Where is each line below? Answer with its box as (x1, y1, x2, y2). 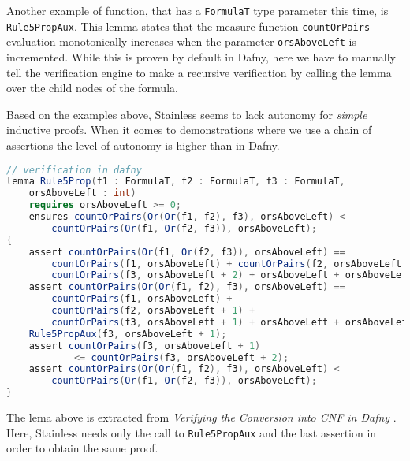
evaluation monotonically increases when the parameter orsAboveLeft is (6, 33, 357, 50)
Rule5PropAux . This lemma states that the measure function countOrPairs (6, 17, 371, 34)
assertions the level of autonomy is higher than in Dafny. (6, 136, 280, 153)
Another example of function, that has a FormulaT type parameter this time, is (6, 2, 389, 18)
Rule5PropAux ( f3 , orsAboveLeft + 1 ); (28, 328, 227, 340)
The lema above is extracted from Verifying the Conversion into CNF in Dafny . (6, 409, 397, 426)
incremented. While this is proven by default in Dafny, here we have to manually (6, 48, 396, 65)
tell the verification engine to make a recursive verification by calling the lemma (6, 64, 392, 80)
